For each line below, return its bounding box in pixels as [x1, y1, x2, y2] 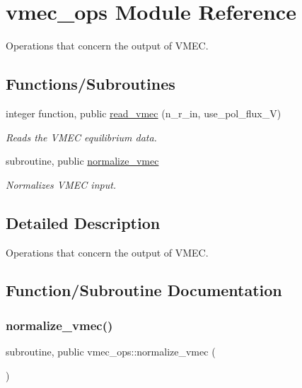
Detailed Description [6, 211, 161, 233]
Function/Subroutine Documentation [6, 279, 282, 301]
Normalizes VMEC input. [6, 177, 117, 192]
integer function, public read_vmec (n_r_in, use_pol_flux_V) [6, 105, 281, 120]
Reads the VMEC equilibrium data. [6, 129, 157, 144]
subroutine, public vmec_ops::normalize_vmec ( [6, 344, 216, 359]
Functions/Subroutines [6, 73, 175, 95]
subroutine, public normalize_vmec [6, 153, 159, 168]
